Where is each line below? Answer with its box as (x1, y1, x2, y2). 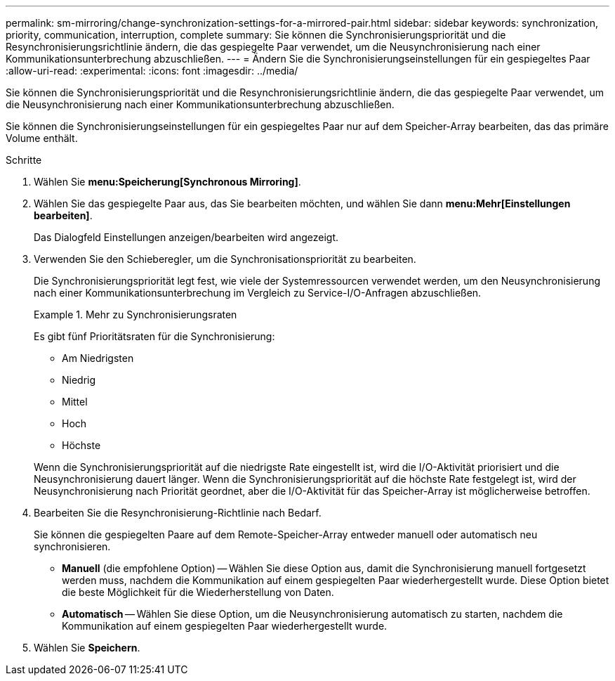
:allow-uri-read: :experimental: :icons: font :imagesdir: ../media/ (6, 65, 298, 77)
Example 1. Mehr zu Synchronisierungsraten (34, 309, 237, 320)
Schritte (6, 154, 42, 166)
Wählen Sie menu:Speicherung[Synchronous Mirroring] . (34, 176, 301, 188)
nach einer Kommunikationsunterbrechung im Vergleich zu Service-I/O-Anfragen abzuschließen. (34, 287, 482, 299)
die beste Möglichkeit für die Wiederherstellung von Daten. (62, 586, 334, 598)
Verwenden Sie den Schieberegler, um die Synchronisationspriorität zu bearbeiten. (34, 253, 416, 265)
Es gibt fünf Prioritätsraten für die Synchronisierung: (34, 330, 275, 342)
